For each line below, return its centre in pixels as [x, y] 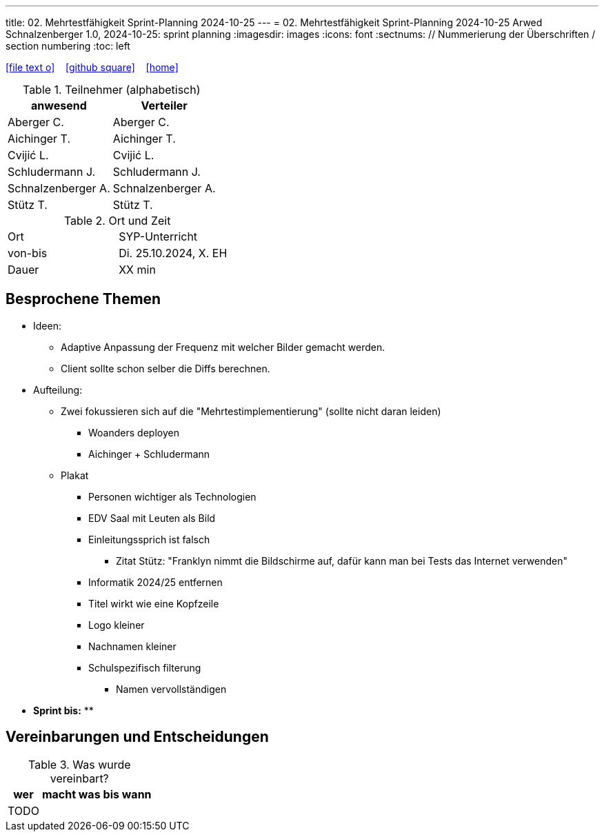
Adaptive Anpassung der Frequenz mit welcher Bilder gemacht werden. [223, 347]
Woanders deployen [134, 432]
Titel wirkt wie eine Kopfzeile [154, 603]
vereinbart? [79, 778]
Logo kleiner [117, 625]
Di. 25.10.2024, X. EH [173, 253]
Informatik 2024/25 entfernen [155, 582]
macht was [71, 794]
